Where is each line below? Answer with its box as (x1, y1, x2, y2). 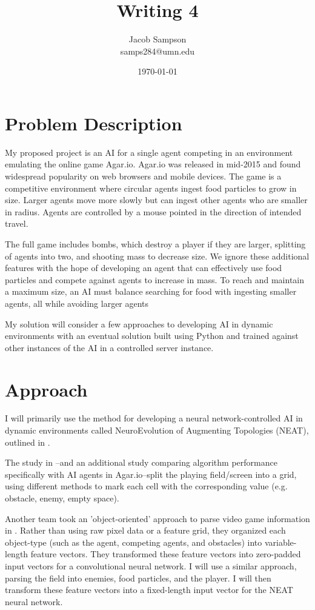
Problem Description (5, 110, 182, 135)
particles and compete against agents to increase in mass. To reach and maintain (5, 273, 305, 286)
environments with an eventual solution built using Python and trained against (5, 329, 299, 342)
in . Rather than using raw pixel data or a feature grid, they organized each (5, 524, 286, 537)
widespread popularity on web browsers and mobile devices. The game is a (5, 170, 282, 183)
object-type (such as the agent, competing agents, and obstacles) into (5, 535, 262, 548)
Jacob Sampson (128, 33, 187, 45)
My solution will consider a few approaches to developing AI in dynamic (5, 317, 273, 330)
